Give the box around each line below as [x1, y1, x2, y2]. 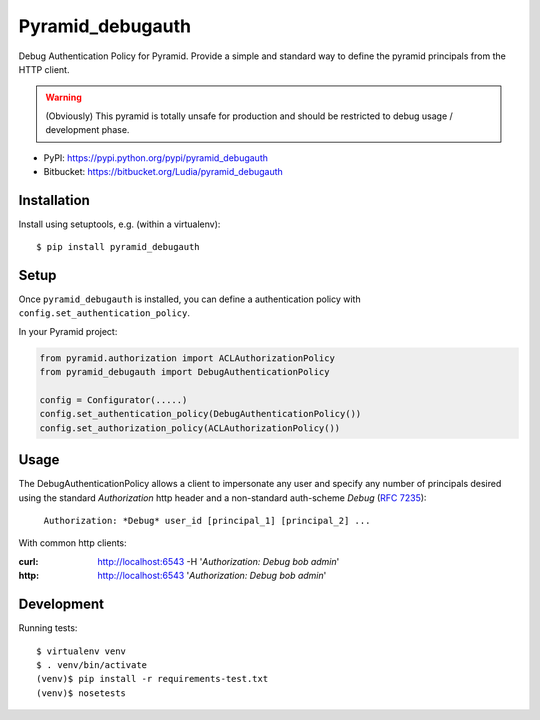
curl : [18, 555, 39, 567]
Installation [18, 191, 90, 209]
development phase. [45, 124, 130, 136]
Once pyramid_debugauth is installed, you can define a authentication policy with [18, 293, 361, 305]
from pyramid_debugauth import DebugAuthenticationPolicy [39, 366, 330, 378]
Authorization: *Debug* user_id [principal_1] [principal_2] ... [43, 515, 371, 527]
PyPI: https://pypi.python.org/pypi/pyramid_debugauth [43, 151, 269, 164]
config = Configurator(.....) [39, 395, 188, 406]
